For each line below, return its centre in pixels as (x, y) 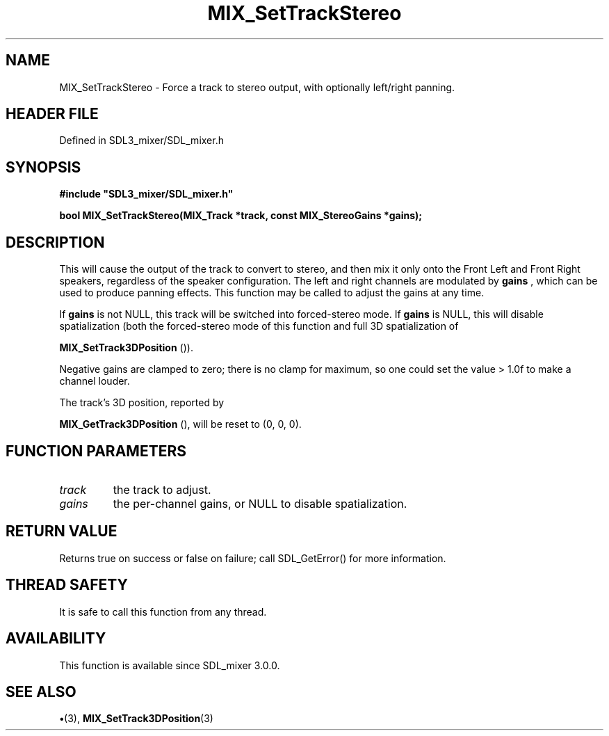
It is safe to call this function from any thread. (163, 611)
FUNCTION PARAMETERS (96, 451)
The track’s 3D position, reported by (142, 403)
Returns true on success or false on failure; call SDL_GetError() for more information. (253, 558)
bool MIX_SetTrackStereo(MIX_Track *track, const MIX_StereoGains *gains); (241, 216)
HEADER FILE (52, 114)
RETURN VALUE (62, 531)
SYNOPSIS (43, 167)
